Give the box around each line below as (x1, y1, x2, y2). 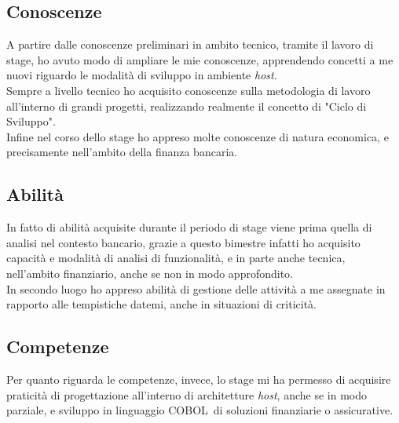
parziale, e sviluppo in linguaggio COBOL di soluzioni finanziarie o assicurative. (6, 402, 394, 418)
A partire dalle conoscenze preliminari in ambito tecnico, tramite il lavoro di (6, 36, 374, 53)
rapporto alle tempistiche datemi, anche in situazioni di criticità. (6, 296, 317, 312)
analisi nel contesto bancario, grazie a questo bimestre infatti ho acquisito (6, 234, 361, 250)
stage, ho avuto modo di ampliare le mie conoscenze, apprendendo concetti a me (6, 51, 394, 67)
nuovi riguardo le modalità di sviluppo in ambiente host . (6, 67, 277, 83)
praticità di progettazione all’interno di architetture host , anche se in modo (6, 386, 367, 403)
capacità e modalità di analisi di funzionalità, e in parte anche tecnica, (6, 250, 346, 266)
